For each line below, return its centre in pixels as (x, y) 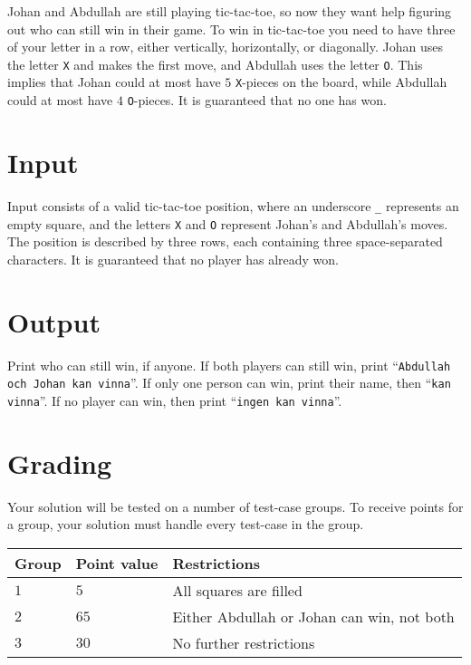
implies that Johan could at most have (114, 82)
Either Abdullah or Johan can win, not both (313, 616)
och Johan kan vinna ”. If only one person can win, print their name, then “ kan (229, 383)
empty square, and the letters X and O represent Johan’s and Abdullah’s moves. (228, 223)
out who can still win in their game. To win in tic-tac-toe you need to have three (231, 29)
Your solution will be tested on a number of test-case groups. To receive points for (235, 506)
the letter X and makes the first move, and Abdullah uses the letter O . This (215, 64)
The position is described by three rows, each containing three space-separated (225, 241)
